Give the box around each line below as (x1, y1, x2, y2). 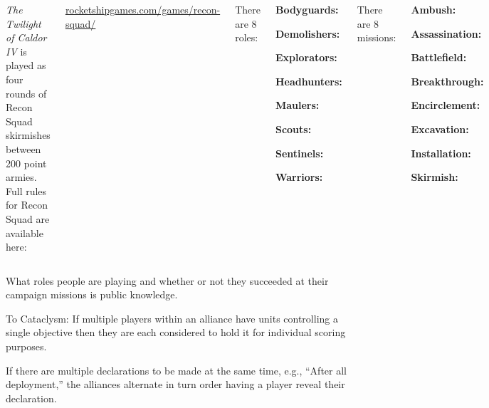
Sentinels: (275, 145, 324, 160)
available (6, 225, 43, 240)
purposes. (6, 339, 47, 354)
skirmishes (6, 127, 51, 142)
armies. (6, 169, 37, 184)
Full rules (6, 183, 47, 198)
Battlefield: (411, 50, 467, 65)
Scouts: (275, 121, 312, 136)
